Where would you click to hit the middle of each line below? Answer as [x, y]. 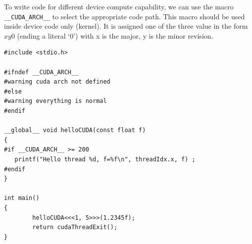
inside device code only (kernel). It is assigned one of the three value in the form [126, 26]
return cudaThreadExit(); [75, 227]
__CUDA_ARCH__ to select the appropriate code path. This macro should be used [125, 16]
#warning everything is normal [55, 101]
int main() [22, 198]
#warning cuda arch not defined [57, 82]
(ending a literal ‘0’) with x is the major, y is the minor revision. [115, 35]
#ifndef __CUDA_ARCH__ [41, 72]
